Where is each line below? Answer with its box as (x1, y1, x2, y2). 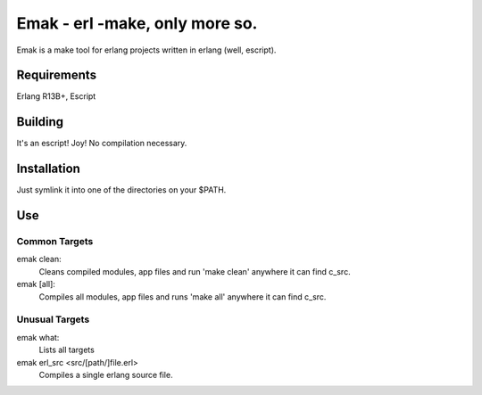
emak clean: (16, 254, 62, 265)
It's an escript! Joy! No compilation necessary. (16, 138, 187, 149)
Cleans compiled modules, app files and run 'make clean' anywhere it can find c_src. (38, 266, 352, 276)
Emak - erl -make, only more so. (16, 13, 258, 33)
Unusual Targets (16, 313, 90, 325)
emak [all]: (16, 279, 55, 290)
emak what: (16, 332, 60, 342)
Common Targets (16, 235, 94, 248)
